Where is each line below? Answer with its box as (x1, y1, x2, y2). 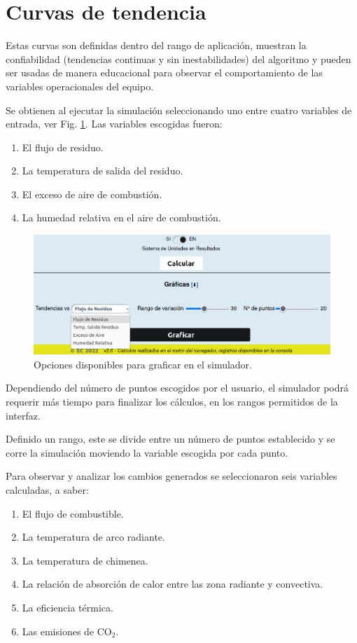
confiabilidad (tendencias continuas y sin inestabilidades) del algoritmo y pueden (6, 51, 351, 66)
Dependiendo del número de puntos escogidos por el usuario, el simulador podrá (6, 380, 349, 395)
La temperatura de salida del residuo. (22, 163, 183, 178)
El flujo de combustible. (22, 506, 124, 520)
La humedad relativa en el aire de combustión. (22, 210, 221, 225)
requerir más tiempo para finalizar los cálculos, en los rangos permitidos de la (6, 394, 338, 408)
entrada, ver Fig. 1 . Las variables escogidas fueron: (6, 116, 223, 131)
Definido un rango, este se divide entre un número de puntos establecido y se (6, 431, 335, 446)
